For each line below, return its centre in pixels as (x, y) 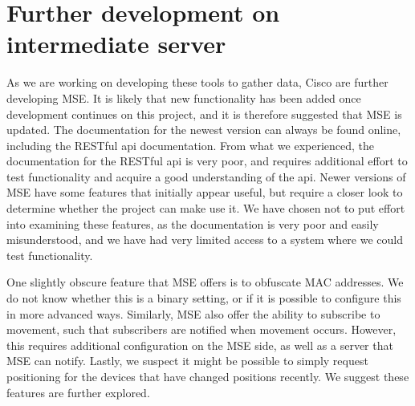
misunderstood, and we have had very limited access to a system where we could (205, 240)
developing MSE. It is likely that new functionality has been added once (184, 97)
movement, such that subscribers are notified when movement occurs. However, (201, 329)
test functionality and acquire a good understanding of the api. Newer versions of (206, 176)
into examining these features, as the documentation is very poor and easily (193, 223)
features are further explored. (78, 392)
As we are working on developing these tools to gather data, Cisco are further (197, 82)
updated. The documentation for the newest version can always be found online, (204, 130)
